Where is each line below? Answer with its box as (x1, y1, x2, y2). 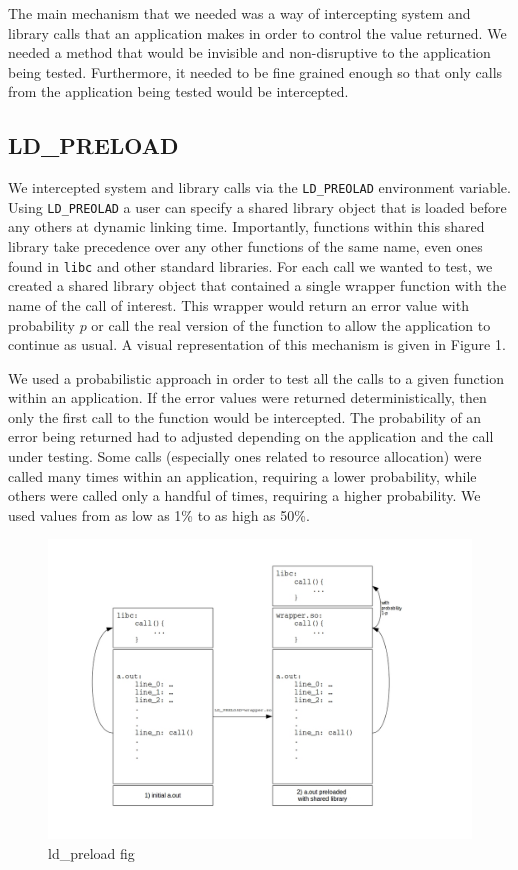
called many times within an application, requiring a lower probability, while (8, 465, 477, 486)
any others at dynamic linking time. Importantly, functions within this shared (8, 216, 485, 237)
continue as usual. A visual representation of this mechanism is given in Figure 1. (8, 334, 506, 355)
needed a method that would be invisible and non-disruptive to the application (8, 42, 491, 63)
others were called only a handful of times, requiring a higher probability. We (8, 485, 481, 506)
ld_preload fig (48, 842, 135, 863)
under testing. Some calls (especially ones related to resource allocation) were (8, 446, 482, 467)
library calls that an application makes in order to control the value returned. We (8, 22, 507, 43)
